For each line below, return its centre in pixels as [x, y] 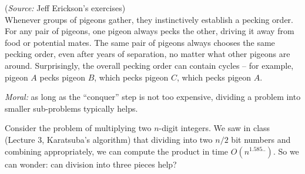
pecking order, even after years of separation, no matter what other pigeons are [148, 54]
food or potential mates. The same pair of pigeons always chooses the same [140, 42]
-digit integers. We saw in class [214, 128]
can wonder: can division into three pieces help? [91, 164]
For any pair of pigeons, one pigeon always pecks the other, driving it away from [150, 31]
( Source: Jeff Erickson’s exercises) [65, 8]
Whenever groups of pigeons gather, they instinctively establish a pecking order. [149, 19]
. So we [286, 151]
